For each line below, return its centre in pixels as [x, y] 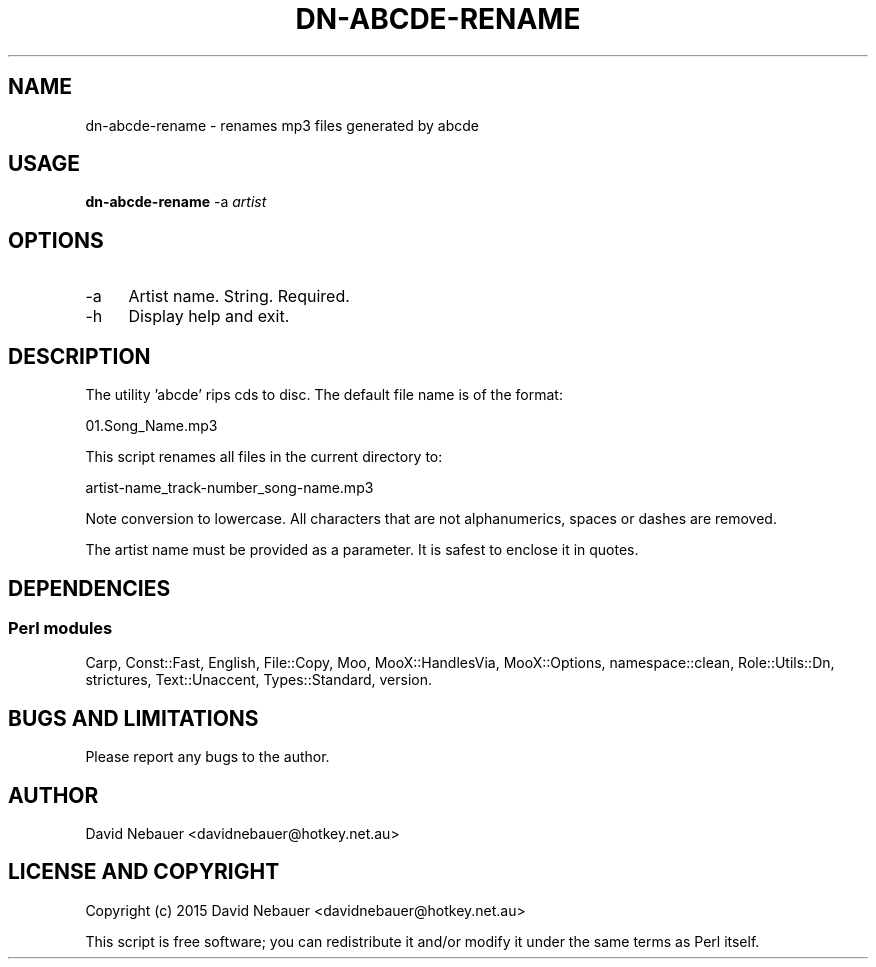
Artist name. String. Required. [239, 296]
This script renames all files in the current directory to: [264, 457]
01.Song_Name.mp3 [151, 426]
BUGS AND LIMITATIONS [133, 718]
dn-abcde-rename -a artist [176, 202]
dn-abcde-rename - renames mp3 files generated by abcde [282, 125]
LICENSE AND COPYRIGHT [144, 872]
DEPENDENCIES [89, 588]
